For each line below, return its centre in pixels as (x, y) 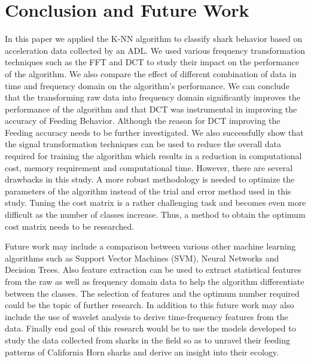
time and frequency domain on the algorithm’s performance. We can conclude (147, 85)
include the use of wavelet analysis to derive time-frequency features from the (147, 316)
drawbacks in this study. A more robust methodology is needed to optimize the (150, 179)
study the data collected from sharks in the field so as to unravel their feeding (147, 340)
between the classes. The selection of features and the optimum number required (152, 293)
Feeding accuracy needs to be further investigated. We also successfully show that (154, 132)
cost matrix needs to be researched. (70, 226)
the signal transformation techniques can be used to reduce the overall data (143, 144)
